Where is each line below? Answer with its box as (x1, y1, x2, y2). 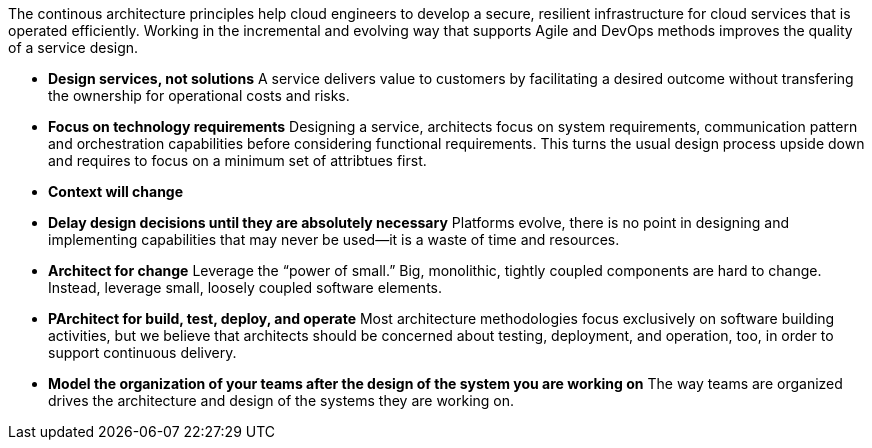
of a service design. (8, 39, 139, 56)
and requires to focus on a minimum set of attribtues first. (48, 152, 427, 169)
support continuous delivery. (48, 344, 237, 361)
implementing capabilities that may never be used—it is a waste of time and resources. (48, 231, 620, 248)
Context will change (48, 183, 184, 200)
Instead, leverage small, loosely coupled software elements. (48, 279, 442, 296)
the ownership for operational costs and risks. (48, 87, 350, 104)
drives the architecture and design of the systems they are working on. (48, 392, 515, 409)
